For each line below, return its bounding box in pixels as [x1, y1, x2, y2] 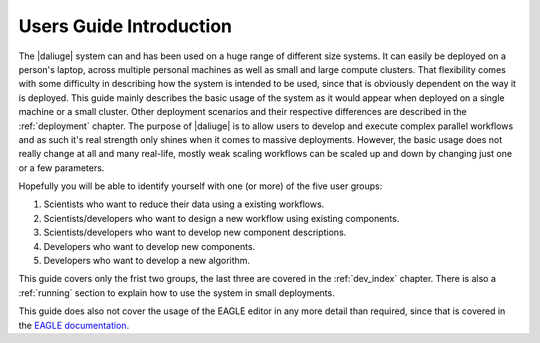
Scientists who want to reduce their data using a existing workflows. [43, 198, 325, 210]
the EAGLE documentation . [18, 319, 130, 331]
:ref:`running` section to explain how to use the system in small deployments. [18, 286, 335, 299]
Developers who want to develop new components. [43, 240, 256, 252]
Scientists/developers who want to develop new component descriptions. [43, 226, 347, 239]
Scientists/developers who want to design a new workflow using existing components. [43, 212, 400, 224]
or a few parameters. [18, 161, 105, 174]
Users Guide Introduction [18, 15, 233, 37]
